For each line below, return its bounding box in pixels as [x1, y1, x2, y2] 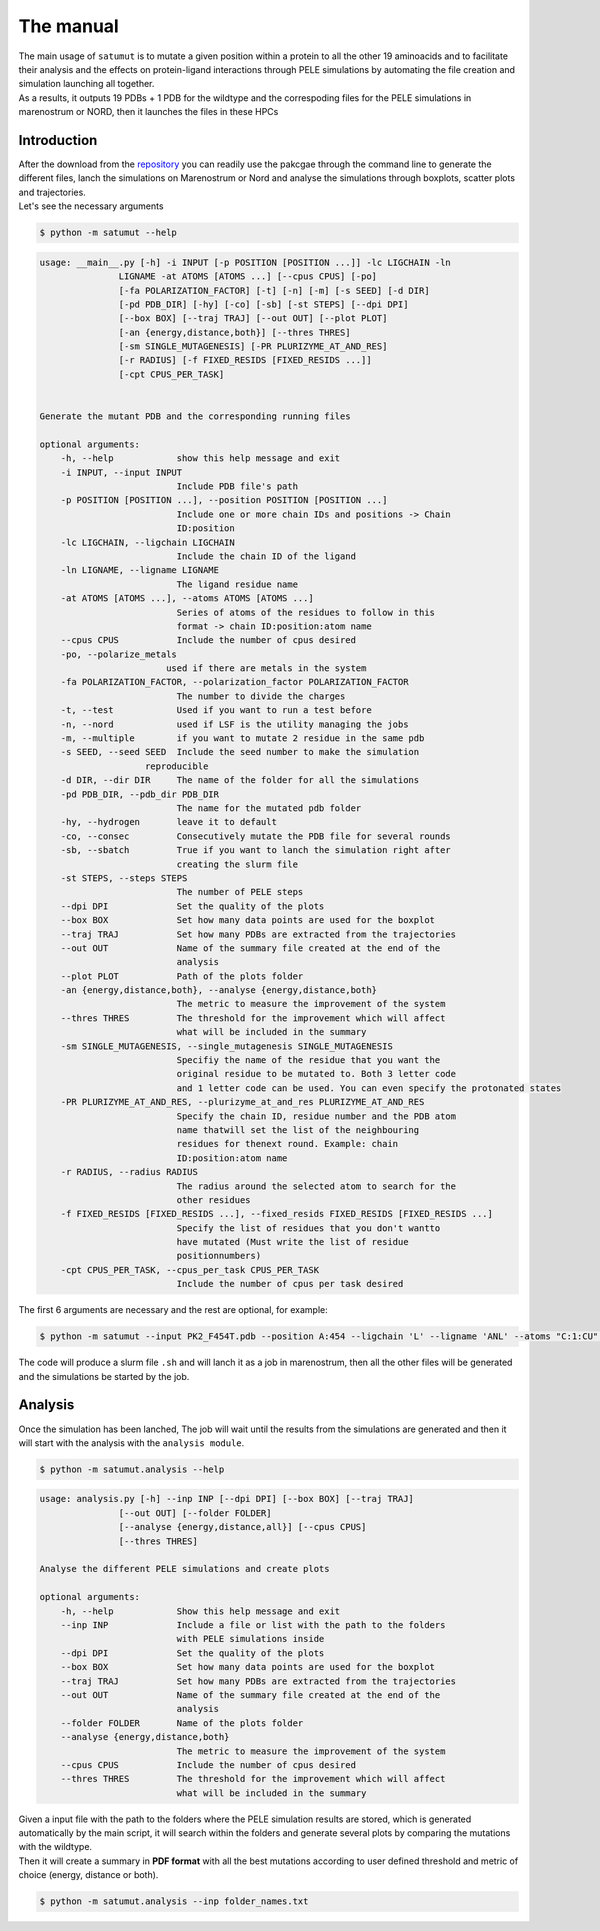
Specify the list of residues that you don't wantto [176, 1222, 441, 1234]
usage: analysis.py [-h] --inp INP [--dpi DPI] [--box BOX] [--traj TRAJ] [39, 1493, 415, 1505]
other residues [176, 1194, 251, 1205]
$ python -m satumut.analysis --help [39, 1463, 225, 1475]
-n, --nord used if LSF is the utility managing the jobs [60, 718, 409, 730]
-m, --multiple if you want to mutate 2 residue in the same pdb [60, 733, 425, 744]
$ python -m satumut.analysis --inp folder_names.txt [39, 1896, 309, 1907]
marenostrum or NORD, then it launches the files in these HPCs [18, 106, 279, 118]
